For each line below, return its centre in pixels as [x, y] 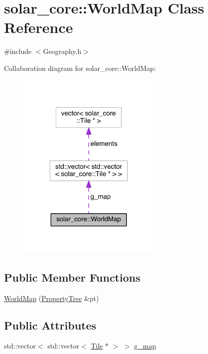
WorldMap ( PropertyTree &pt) [52, 298]
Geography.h [62, 51]
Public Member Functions [72, 277]
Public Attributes [50, 325]
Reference [39, 27]
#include [18, 51]
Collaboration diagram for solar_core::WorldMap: [80, 68]
